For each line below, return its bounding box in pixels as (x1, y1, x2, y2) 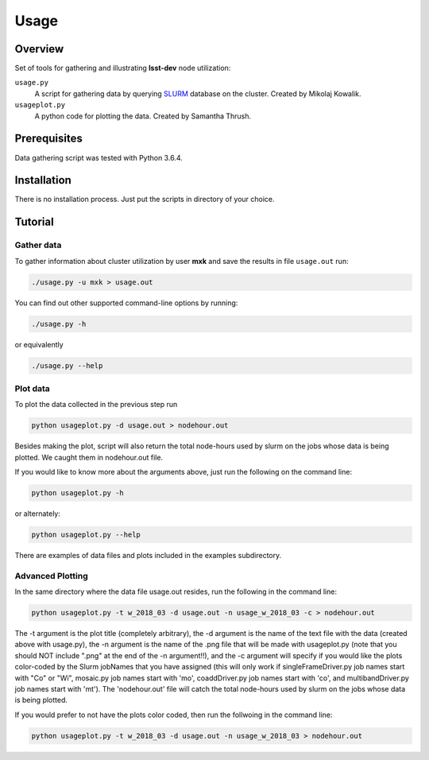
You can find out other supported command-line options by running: (14, 298, 238, 308)
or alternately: (14, 509, 61, 518)
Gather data (14, 239, 62, 250)
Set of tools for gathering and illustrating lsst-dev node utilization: (14, 64, 231, 73)
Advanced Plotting (14, 570, 89, 581)
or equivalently (14, 339, 64, 349)
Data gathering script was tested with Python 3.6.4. (14, 153, 183, 162)
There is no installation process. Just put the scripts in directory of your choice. (14, 195, 275, 204)
